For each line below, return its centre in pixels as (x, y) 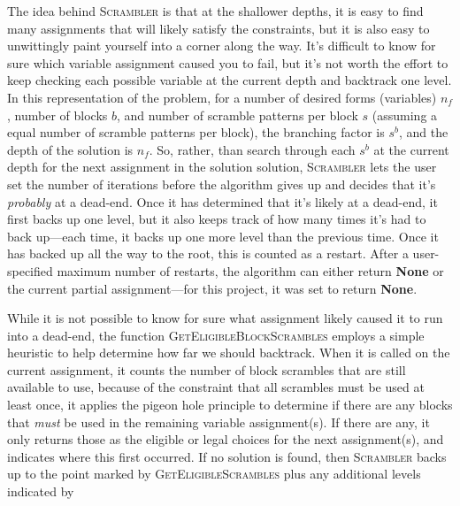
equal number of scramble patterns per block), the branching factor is (196, 132)
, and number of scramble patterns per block (237, 115)
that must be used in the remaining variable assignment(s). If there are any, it (218, 422)
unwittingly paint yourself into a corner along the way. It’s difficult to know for (222, 46)
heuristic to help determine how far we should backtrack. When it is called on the (229, 353)
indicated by (41, 491)
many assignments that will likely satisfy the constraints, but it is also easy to (218, 28)
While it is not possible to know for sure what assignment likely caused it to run (225, 318)
